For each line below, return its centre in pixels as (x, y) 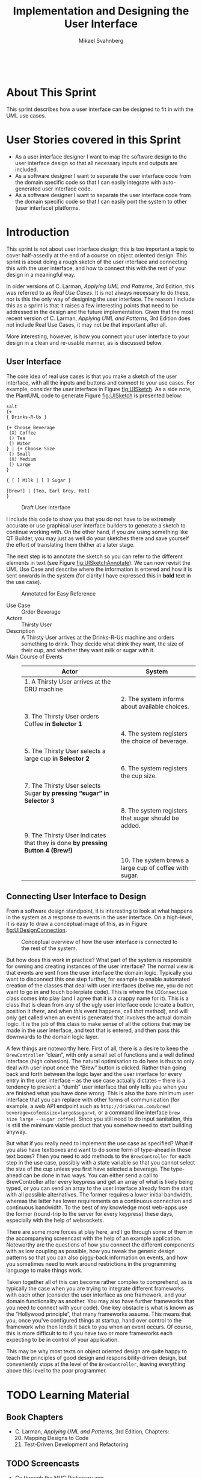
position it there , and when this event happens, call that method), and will (97, 1011)
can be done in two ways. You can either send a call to (90, 1175)
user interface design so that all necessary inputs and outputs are (96, 163)
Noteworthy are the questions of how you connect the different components (100, 1245)
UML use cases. (26, 115)
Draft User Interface (46, 507)
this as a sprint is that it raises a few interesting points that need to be (92, 305)
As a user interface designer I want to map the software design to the (101, 156)
